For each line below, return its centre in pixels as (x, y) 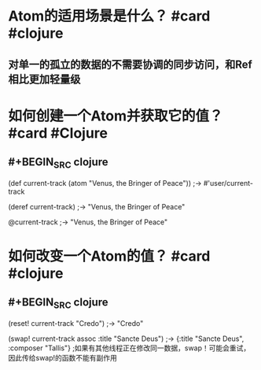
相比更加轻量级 (44, 79)
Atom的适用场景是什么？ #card (109, 16)
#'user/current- (228, 183)
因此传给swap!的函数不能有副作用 (63, 357)
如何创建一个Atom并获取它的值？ (116, 116)
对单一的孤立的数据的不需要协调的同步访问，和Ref (130, 64)
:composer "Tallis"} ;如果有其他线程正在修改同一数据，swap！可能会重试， (129, 348)
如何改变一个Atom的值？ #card (109, 256)
